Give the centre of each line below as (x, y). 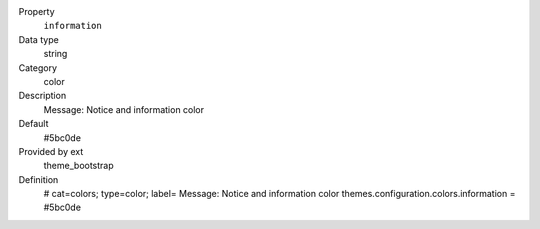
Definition (38, 179)
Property (36, 11)
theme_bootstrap (78, 166)
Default (33, 124)
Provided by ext (51, 151)
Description (42, 96)
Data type (38, 39)
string (55, 54)
